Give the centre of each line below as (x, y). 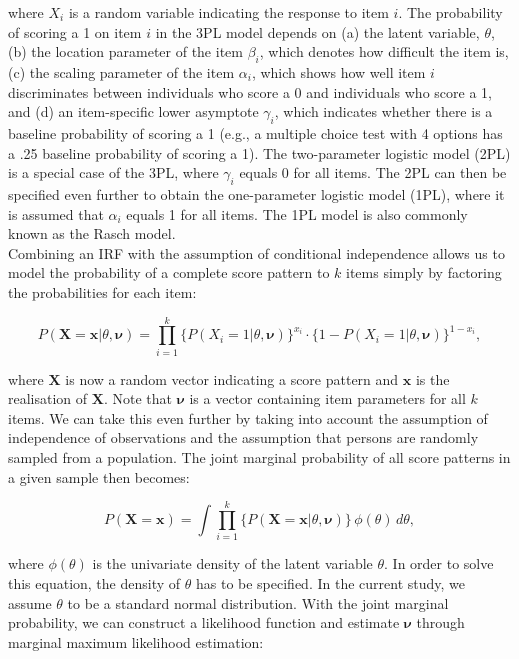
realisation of (48, 398)
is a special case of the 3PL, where (113, 172)
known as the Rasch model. (92, 233)
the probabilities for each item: (102, 291)
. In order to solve (439, 563)
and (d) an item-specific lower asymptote (133, 111)
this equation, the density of (94, 582)
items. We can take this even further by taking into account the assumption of (248, 417)
